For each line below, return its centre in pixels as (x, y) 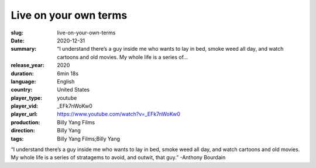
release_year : (28, 65)
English (66, 81)
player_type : (27, 98)
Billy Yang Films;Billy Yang (88, 139)
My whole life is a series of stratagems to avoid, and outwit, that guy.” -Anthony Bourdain (118, 157)
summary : (24, 49)
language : (23, 81)
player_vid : (24, 106)
